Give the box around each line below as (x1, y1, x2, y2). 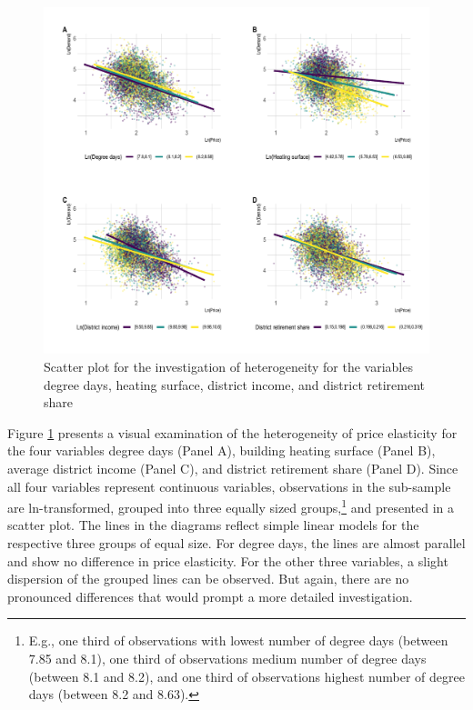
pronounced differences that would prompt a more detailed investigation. (7, 586, 413, 605)
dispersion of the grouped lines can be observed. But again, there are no (7, 569, 409, 588)
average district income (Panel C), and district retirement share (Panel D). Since (7, 458, 458, 477)
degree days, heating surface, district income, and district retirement (44, 375, 425, 394)
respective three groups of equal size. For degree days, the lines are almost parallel (7, 533, 466, 552)
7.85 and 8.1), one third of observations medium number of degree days (28, 648, 427, 667)
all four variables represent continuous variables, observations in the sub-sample (7, 476, 451, 495)
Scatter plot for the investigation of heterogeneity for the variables (44, 356, 413, 375)
